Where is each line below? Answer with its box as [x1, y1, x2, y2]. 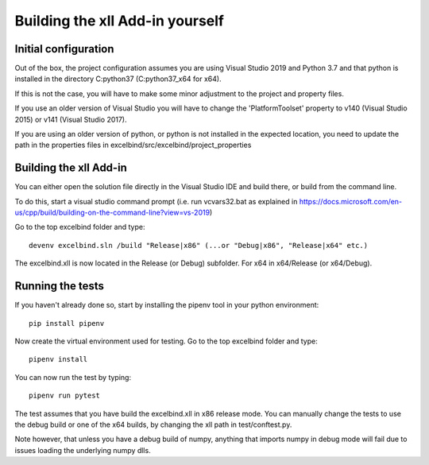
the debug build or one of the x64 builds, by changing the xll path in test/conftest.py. [14, 420, 292, 429]
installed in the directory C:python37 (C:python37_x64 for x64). [14, 74, 222, 83]
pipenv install [29, 355, 88, 364]
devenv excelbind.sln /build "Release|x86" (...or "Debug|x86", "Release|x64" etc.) [29, 241, 369, 250]
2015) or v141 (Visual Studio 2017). [14, 114, 127, 124]
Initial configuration [14, 42, 114, 56]
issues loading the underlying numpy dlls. [14, 445, 151, 455]
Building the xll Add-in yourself [14, 12, 224, 29]
